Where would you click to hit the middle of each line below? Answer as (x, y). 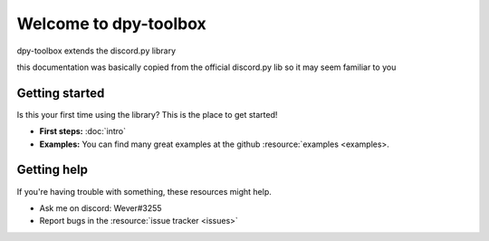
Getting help (52, 170)
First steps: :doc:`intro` (83, 131)
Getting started (61, 93)
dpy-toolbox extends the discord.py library (96, 51)
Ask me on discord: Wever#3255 (101, 207)
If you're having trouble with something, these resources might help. (144, 191)
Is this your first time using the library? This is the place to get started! (147, 114)
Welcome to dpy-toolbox (112, 24)
